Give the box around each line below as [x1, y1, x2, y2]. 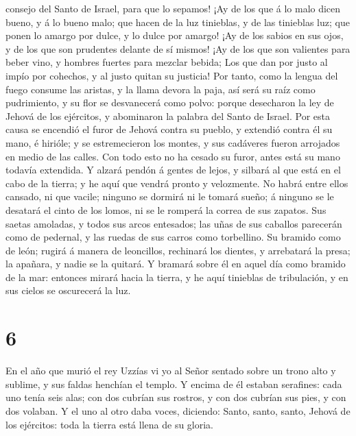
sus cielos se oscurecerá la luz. [5, 283, 131, 298]
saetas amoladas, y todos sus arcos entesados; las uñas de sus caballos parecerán [5, 216, 342, 230]
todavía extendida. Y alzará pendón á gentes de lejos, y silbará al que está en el [5, 162, 341, 177]
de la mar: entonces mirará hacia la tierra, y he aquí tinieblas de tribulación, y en [5, 269, 348, 284]
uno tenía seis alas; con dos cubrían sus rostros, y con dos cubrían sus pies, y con [5, 390, 346, 404]
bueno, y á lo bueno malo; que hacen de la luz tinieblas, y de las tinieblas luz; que [5, 14, 350, 29]
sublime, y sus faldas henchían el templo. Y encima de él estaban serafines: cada [5, 376, 342, 391]
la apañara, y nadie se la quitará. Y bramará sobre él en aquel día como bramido [5, 256, 346, 271]
